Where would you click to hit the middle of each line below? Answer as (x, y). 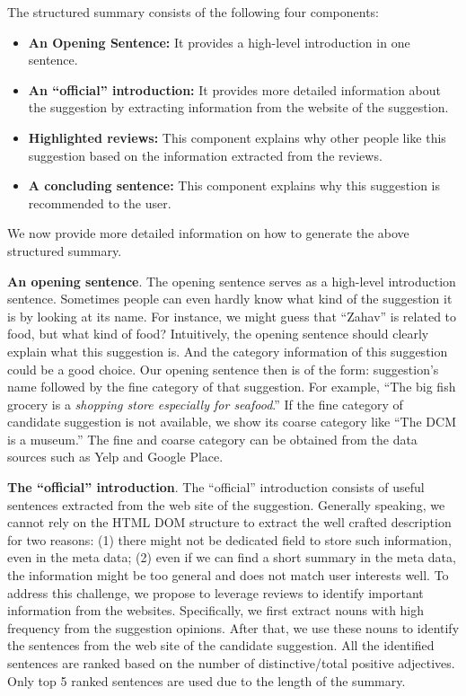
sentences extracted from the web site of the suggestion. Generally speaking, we (226, 504)
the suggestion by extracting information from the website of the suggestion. (238, 107)
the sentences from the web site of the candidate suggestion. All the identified (221, 645)
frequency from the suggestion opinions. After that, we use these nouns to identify (233, 627)
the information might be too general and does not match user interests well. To (228, 575)
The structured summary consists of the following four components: (193, 12)
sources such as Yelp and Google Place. (115, 457)
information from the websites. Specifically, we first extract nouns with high (216, 610)
